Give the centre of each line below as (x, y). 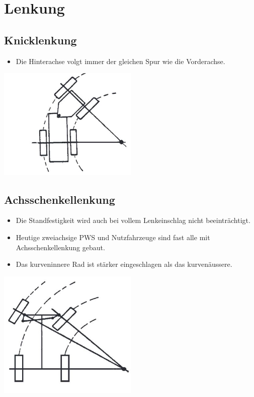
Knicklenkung (40, 40)
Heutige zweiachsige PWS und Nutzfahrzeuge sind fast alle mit (113, 237)
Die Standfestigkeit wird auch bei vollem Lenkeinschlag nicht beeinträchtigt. (133, 220)
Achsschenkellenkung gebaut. (60, 247)
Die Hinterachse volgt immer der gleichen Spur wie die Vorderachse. (120, 61)
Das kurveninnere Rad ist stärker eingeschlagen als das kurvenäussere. (124, 264)
